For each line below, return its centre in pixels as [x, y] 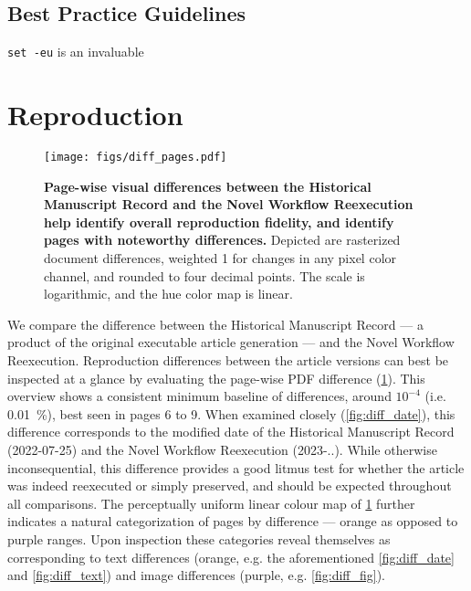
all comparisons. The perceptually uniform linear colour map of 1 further [211, 503]
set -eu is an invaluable [76, 52]
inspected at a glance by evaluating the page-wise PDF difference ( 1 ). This [216, 378]
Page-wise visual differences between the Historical [208, 186]
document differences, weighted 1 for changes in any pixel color [220, 258]
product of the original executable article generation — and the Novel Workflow [231, 342]
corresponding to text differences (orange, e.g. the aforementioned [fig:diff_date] [231, 557]
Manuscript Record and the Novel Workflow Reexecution [229, 204]
